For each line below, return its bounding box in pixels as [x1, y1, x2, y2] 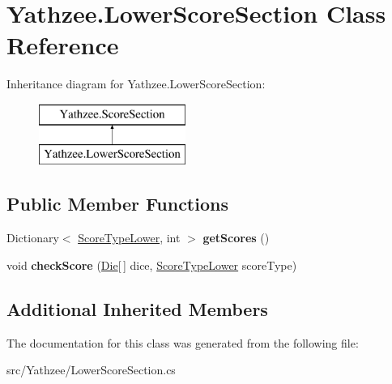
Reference [6, 28, 119, 62]
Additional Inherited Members [6, 296, 268, 321]
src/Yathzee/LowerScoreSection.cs [6, 361, 176, 378]
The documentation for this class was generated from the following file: [6, 334, 359, 351]
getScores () [202, 229, 270, 246]
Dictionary [6, 229, 59, 246]
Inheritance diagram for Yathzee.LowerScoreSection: [6, 75, 266, 92]
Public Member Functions [6, 191, 228, 216]
